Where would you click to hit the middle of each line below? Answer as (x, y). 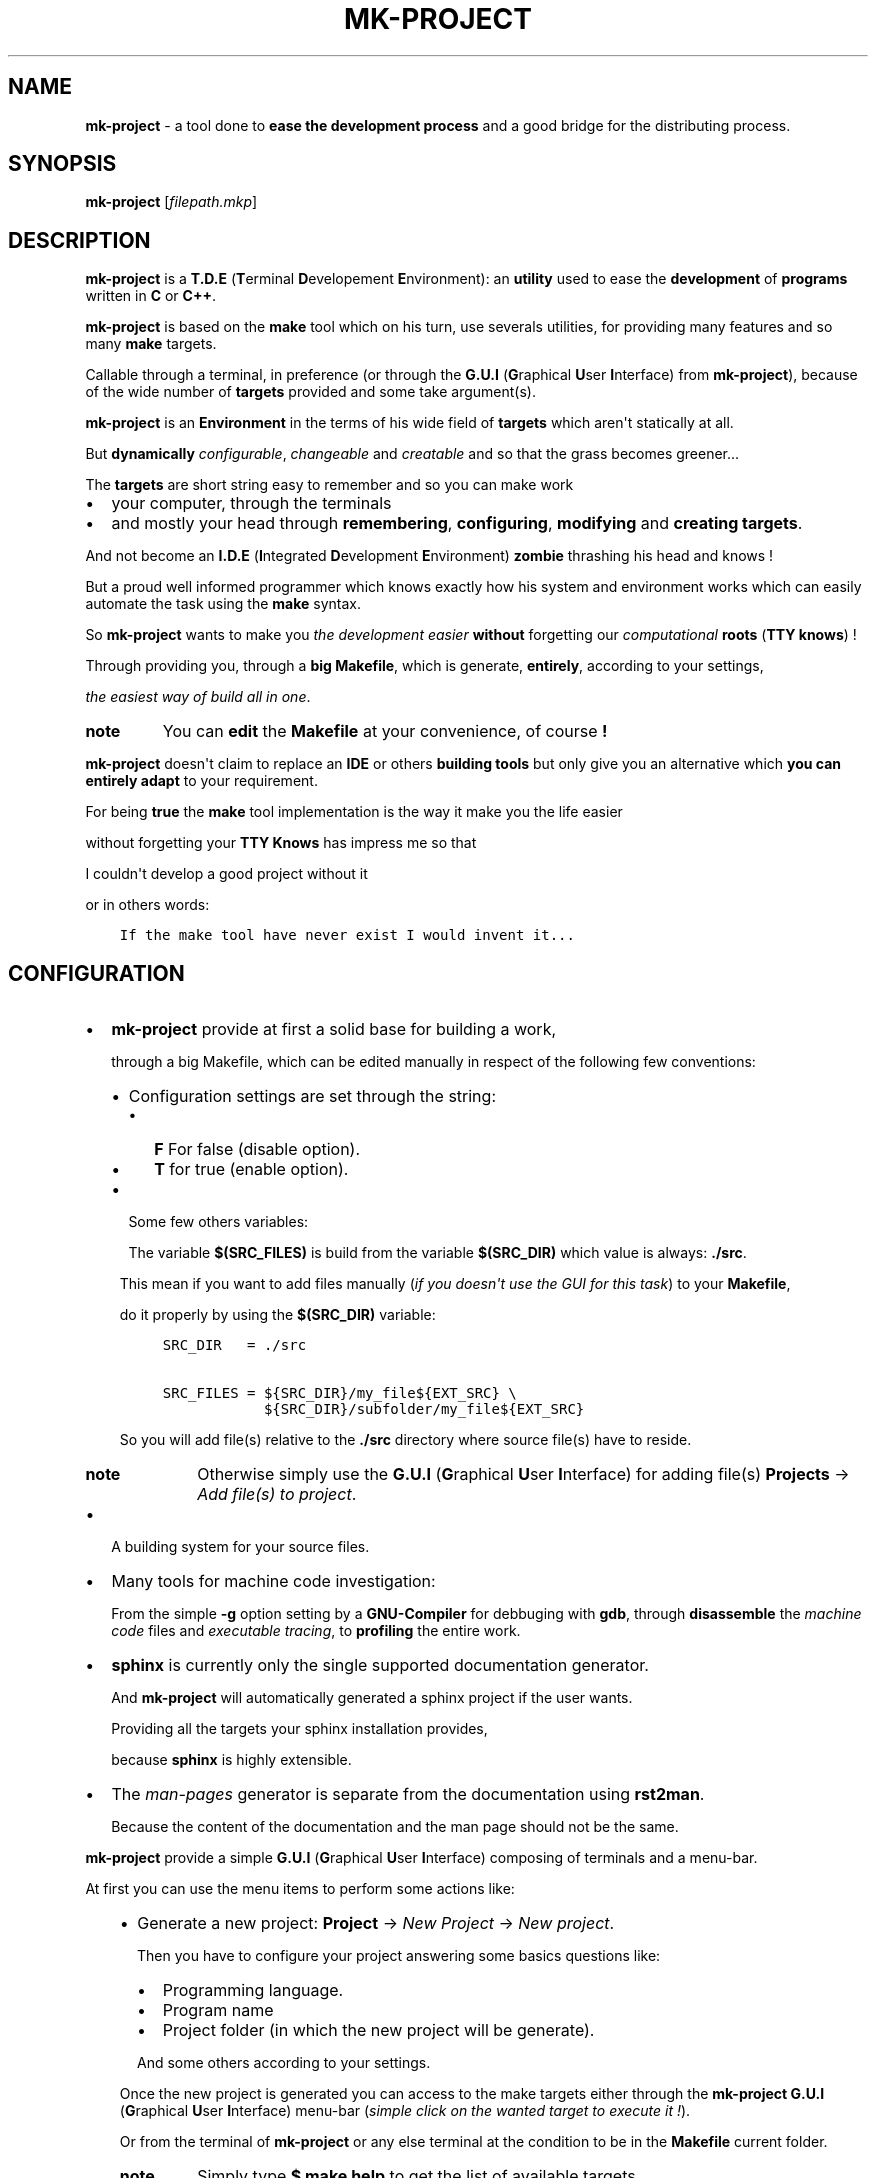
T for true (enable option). (251, 1169)
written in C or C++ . (150, 296)
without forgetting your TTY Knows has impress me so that (281, 843)
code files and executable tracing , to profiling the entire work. (316, 1631)
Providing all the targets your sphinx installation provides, (299, 1729)
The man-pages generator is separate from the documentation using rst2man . (408, 1794)
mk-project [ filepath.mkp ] (171, 202)
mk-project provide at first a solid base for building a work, (334, 1029)
